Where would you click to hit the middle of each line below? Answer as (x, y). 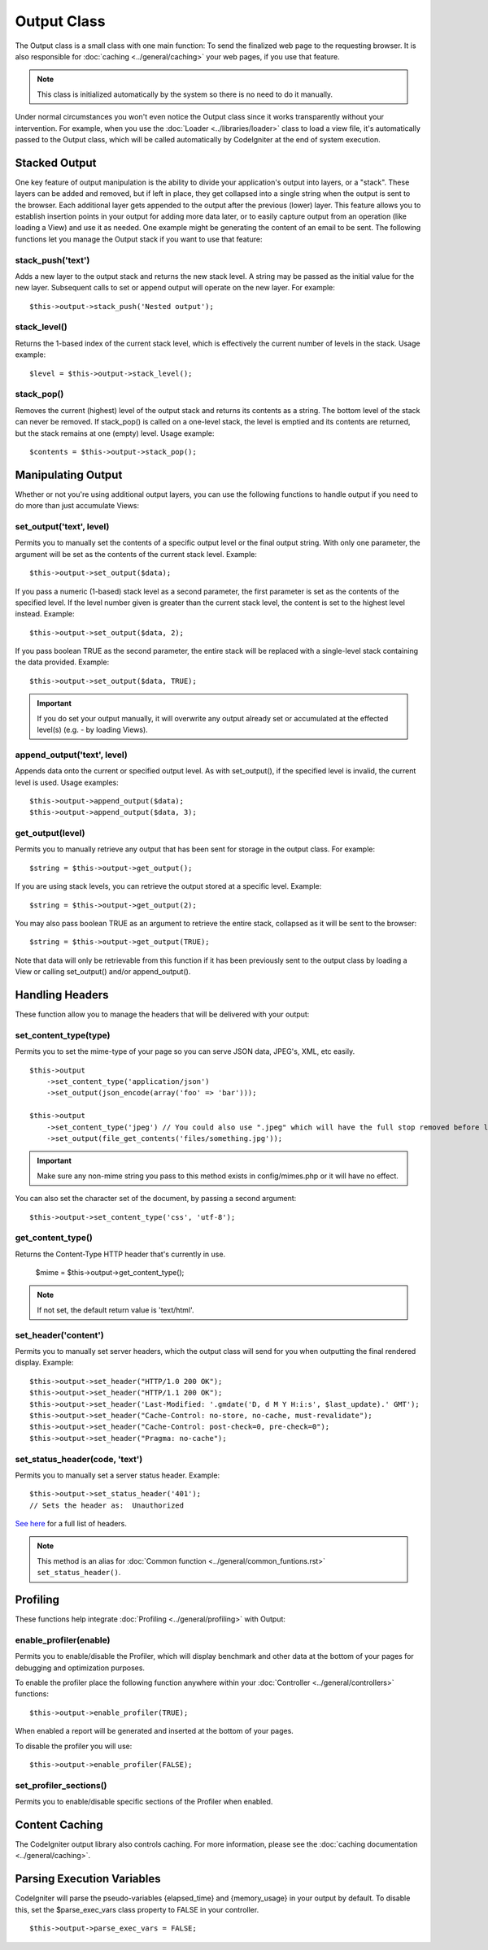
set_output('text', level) (62, 526)
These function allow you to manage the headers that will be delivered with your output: (162, 1014)
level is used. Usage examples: (67, 782)
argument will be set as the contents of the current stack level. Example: (136, 554)
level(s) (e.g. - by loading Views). (92, 730)
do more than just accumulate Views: (77, 506)
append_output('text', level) (71, 755)
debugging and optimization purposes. (80, 1668)
